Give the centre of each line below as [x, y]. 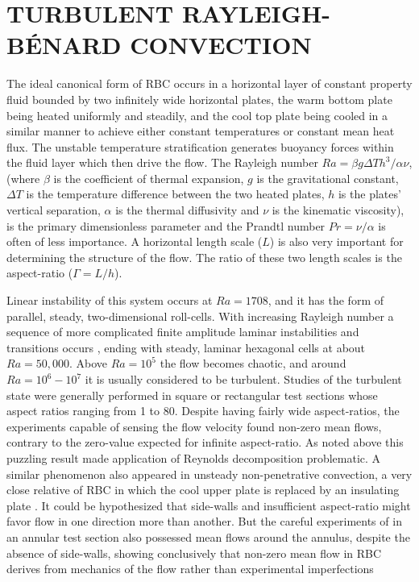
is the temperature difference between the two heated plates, [175, 194]
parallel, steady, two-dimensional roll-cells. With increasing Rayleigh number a [200, 316]
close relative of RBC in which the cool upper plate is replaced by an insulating [203, 490]
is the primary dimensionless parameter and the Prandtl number [166, 225]
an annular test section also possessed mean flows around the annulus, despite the [208, 536]
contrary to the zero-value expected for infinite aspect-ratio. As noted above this [205, 442]
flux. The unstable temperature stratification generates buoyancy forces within [200, 146]
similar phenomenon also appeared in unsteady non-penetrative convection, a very [209, 474]
